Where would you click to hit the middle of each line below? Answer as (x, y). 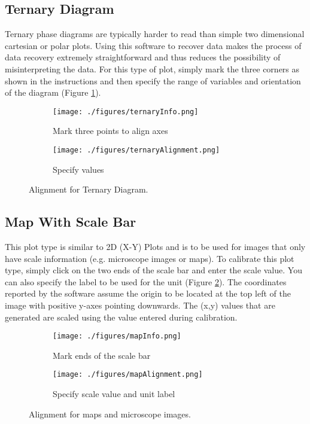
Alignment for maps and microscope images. (110, 414)
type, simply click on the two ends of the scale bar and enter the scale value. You (154, 270)
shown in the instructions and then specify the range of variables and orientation (153, 80)
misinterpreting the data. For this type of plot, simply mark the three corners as (152, 68)
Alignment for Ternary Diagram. (89, 189)
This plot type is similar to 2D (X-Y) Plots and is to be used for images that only (155, 247)
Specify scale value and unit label (114, 394)
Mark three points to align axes (110, 131)
